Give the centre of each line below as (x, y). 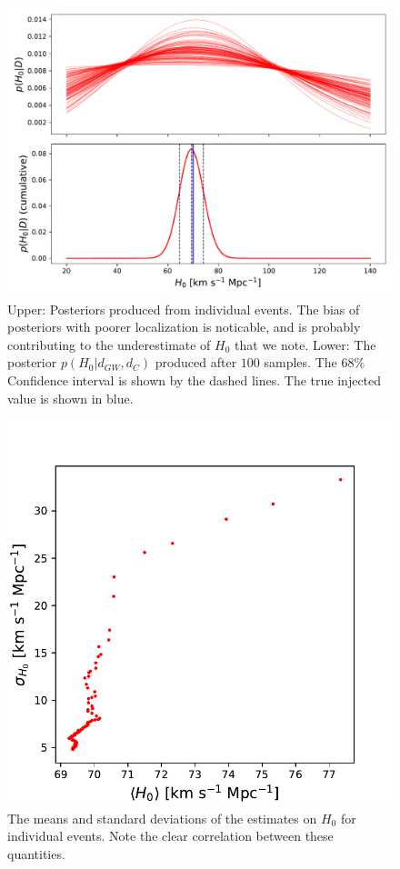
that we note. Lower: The (305, 344)
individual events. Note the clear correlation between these (170, 836)
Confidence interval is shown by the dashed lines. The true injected (195, 380)
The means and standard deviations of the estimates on (162, 818)
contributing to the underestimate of (109, 344)
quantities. (36, 853)
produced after (196, 362)
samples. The (300, 362)
